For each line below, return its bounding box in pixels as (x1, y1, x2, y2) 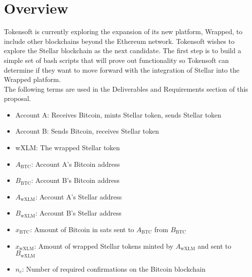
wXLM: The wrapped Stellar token (15, 142, 120, 153)
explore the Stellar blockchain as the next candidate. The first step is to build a (4, 45, 241, 56)
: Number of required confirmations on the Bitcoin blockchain (22, 263, 206, 274)
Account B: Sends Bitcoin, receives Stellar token (15, 126, 159, 136)
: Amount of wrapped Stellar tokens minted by (34, 240, 174, 251)
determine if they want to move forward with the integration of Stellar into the (4, 64, 239, 75)
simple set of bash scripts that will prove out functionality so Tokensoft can (4, 55, 229, 65)
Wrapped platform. (4, 74, 61, 84)
